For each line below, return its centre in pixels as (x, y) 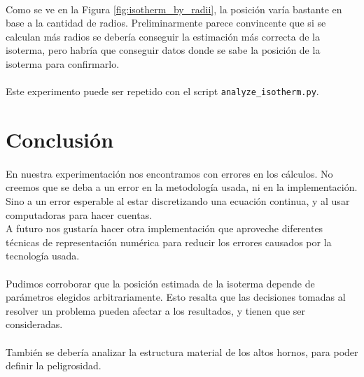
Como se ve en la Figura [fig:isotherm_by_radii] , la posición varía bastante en (174, 9)
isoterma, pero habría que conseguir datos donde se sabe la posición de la (163, 50)
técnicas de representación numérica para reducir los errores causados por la (169, 242)
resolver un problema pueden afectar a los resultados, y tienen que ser (155, 310)
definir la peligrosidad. (54, 365)
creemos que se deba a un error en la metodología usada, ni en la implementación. (182, 187)
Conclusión (60, 139)
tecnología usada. (43, 256)
